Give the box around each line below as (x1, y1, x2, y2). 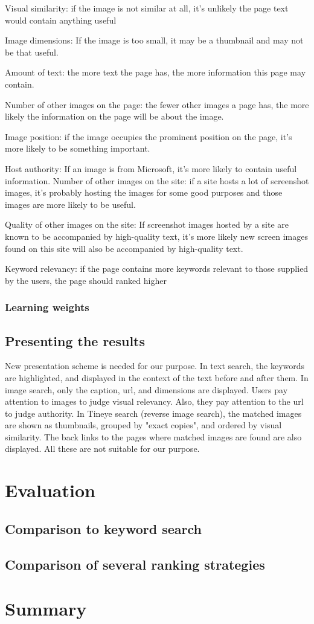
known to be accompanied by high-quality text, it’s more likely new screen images (5, 230, 308, 242)
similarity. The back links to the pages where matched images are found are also (5, 430, 302, 443)
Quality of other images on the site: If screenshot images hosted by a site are (5, 218, 289, 231)
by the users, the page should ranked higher (5, 274, 167, 286)
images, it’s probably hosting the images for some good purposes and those (5, 186, 283, 199)
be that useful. (5, 45, 59, 58)
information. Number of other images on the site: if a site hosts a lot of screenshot (5, 174, 309, 187)
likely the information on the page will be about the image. (5, 110, 224, 123)
